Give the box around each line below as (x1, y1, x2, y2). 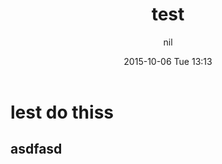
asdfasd (10, 141, 63, 158)
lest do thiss (10, 101, 114, 123)
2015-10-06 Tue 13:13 (123, 55, 213, 67)
